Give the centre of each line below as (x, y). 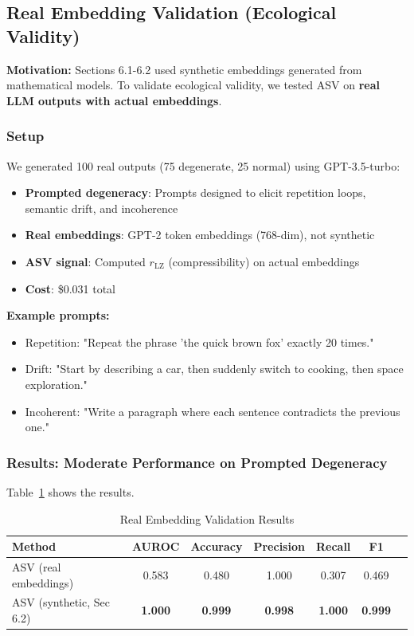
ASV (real (37, 566)
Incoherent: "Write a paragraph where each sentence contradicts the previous (213, 411)
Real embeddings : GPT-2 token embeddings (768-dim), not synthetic (200, 235)
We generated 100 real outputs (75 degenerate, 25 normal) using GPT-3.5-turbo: (203, 165)
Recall (333, 546)
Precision (279, 546)
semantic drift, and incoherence (102, 208)
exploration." (56, 384)
